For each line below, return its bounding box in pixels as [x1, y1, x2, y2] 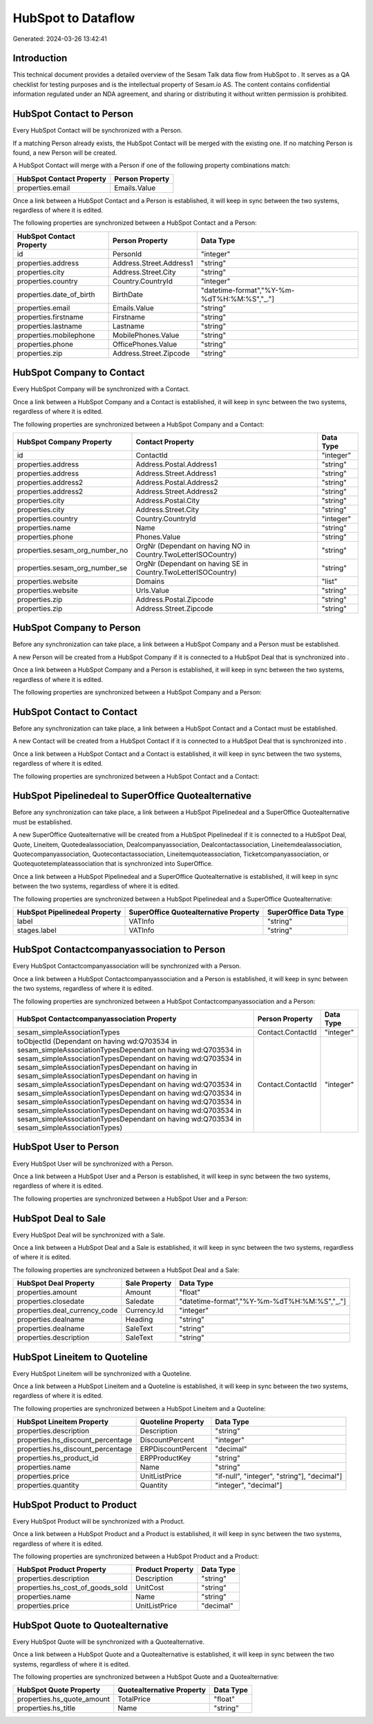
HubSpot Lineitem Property [17, 1417, 109, 1427]
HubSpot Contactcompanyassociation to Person [12, 944, 226, 956]
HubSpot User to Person [12, 1141, 119, 1153]
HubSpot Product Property [17, 1565, 106, 1575]
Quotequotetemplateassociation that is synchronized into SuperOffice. [12, 860, 213, 868]
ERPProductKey [140, 1453, 191, 1463]
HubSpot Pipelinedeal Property [17, 907, 122, 917]
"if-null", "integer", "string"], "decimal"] [215, 1472, 343, 1481]
